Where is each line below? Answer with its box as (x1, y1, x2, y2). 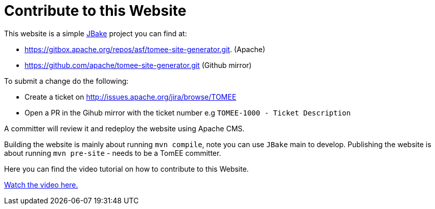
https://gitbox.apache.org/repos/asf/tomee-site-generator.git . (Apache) (25, 44, 265, 54)
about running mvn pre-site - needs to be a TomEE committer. (4, 148, 221, 157)
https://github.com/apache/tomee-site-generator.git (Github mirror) (25, 60, 252, 69)
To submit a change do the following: (4, 76, 129, 85)
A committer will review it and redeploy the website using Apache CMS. (4, 124, 245, 133)
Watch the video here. (4, 180, 78, 189)
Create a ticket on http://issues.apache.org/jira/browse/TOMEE (25, 92, 237, 101)
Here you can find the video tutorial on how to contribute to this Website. (4, 164, 249, 173)
